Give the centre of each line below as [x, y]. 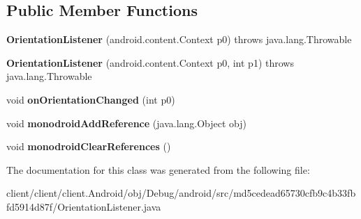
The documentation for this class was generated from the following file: [158, 169]
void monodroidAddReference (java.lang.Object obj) [127, 123]
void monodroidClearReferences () [89, 146]
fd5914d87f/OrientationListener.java [84, 206]
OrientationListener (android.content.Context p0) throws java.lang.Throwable [179, 39]
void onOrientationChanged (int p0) [91, 99]
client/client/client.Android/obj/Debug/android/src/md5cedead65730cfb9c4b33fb [181, 193]
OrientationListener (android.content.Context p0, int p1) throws [150, 62]
